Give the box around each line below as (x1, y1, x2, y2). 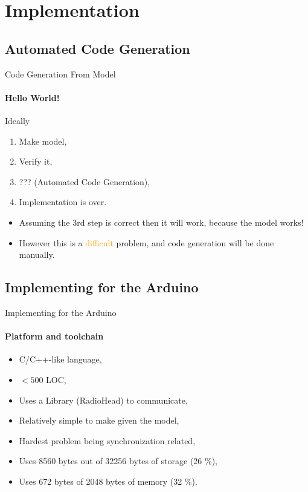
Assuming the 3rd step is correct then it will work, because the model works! (19, 215, 304, 228)
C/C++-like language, (19, 353, 102, 366)
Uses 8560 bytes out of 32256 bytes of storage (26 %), (19, 454, 217, 467)
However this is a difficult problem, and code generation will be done (19, 236, 274, 249)
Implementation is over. (19, 195, 107, 208)
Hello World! (5, 91, 60, 103)
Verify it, (19, 155, 53, 168)
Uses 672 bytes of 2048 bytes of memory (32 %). (19, 474, 197, 487)
